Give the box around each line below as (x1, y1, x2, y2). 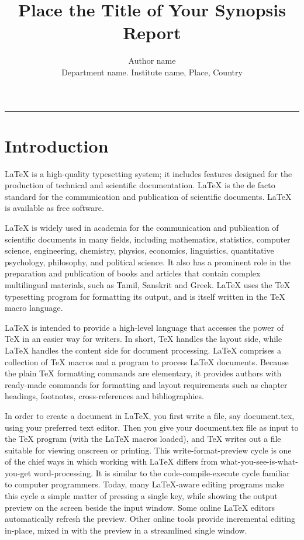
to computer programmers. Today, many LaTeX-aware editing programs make (5, 478, 284, 490)
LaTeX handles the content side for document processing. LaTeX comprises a (5, 344, 282, 356)
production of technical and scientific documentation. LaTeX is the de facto (5, 179, 275, 191)
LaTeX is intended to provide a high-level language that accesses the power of (5, 321, 284, 333)
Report (123, 20, 181, 44)
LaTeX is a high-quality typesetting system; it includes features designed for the (5, 167, 292, 179)
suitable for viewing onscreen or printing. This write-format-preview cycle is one (5, 444, 292, 456)
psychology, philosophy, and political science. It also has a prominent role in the (5, 255, 291, 268)
